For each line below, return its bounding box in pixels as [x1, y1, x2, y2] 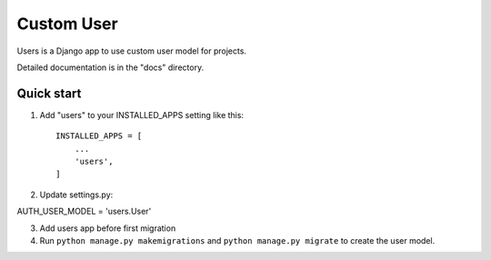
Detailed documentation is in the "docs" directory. [16, 62, 205, 73]
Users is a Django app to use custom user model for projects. [16, 45, 247, 56]
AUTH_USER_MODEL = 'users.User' [16, 205, 152, 217]
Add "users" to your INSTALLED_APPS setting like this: [39, 109, 245, 120]
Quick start [16, 85, 82, 101]
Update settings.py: [39, 189, 114, 200]
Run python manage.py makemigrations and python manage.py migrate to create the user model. [39, 235, 436, 245]
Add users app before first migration [39, 223, 176, 234]
